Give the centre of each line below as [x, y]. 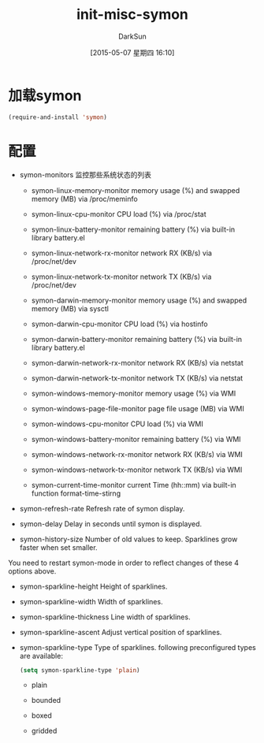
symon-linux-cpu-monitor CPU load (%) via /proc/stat [119, 214]
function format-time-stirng [76, 493]
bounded [46, 700]
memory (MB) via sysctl [70, 308]
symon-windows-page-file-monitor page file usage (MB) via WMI [138, 408]
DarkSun [132, 36]
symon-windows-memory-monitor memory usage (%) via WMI [134, 393]
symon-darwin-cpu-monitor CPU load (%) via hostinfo [119, 324]
